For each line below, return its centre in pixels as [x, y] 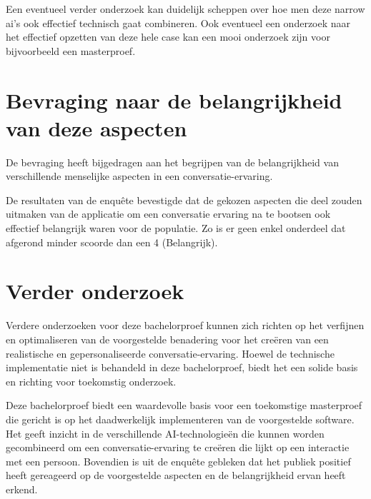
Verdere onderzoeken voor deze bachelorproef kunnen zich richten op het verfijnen [185, 325]
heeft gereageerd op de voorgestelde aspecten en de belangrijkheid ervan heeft [176, 475]
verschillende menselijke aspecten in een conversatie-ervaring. [139, 176]
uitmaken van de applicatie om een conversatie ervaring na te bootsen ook [168, 214]
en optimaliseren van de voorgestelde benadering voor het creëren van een [167, 339]
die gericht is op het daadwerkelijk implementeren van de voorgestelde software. [180, 419]
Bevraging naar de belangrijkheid [174, 100]
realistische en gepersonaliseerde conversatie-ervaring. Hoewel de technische [170, 353]
